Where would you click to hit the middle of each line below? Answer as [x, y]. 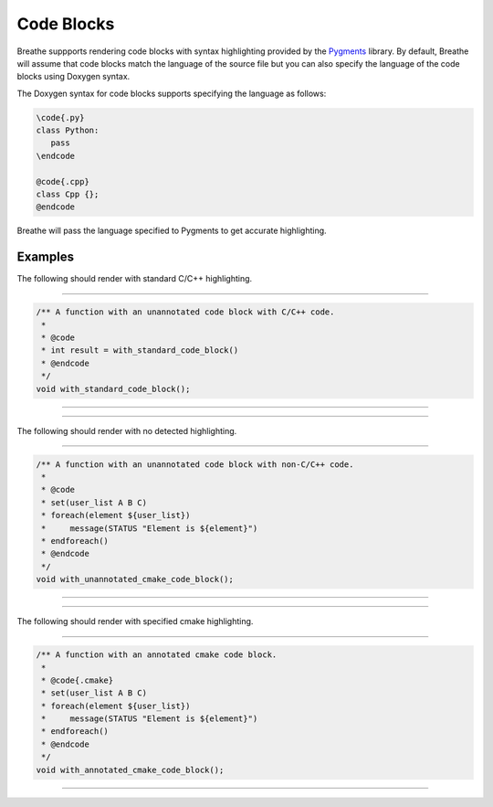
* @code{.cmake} [78, 680]
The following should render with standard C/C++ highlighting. [135, 279]
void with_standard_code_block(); [113, 389]
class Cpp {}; [68, 195]
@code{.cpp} [63, 181]
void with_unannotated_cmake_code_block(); [135, 579]
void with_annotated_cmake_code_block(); [130, 770]
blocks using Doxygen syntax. [73, 77]
